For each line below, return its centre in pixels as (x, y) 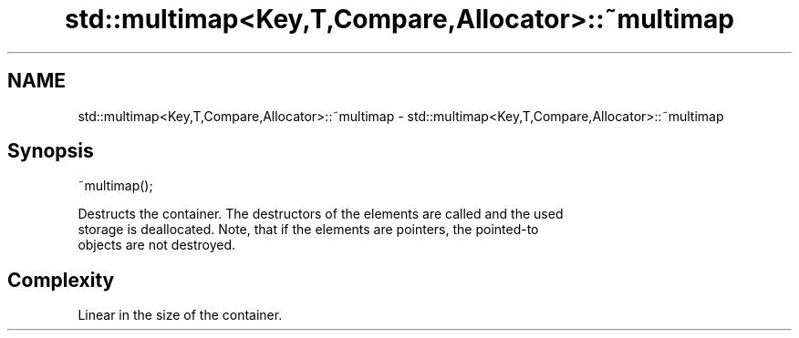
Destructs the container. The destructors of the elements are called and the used (321, 214)
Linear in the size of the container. (180, 315)
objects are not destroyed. (157, 245)
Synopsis (51, 151)
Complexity (61, 280)
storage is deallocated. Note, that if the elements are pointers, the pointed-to (308, 230)
